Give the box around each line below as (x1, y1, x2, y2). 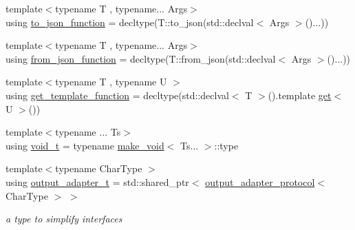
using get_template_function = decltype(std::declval (6, 87, 229, 102)
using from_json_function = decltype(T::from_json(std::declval (6, 51, 276, 65)
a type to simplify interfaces (6, 211, 122, 226)
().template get (268, 87, 332, 102)
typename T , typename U (55, 74, 167, 89)
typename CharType (55, 161, 142, 176)
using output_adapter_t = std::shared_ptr (6, 174, 189, 189)
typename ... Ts (55, 125, 121, 139)
